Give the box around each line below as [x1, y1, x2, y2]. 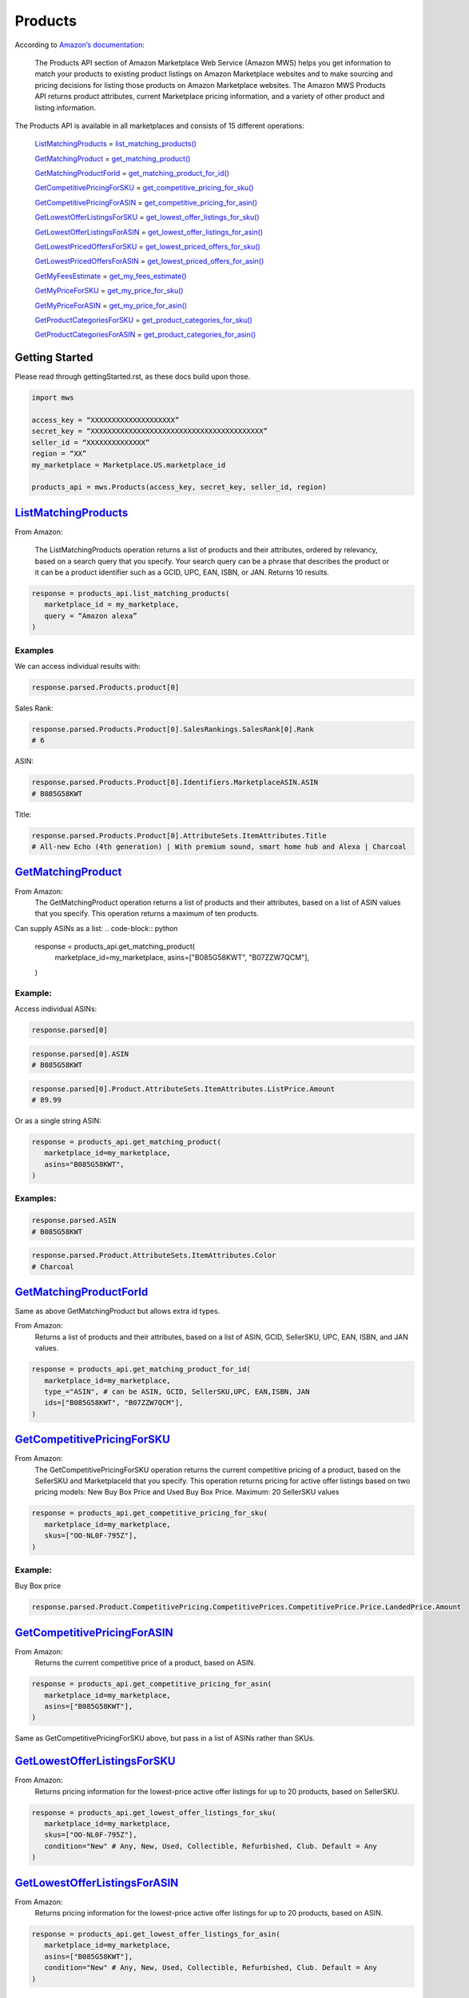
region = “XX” [31, 449, 87, 459]
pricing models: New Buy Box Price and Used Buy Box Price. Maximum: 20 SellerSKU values [34, 1487, 340, 1497]
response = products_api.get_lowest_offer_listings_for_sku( [31, 1808, 276, 1817]
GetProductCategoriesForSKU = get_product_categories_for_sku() [34, 315, 253, 324]
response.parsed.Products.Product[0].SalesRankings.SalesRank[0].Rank [31, 724, 315, 734]
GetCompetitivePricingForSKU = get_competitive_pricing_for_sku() [34, 183, 254, 193]
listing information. [34, 102, 97, 112]
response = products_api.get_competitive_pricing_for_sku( [31, 1509, 268, 1518]
